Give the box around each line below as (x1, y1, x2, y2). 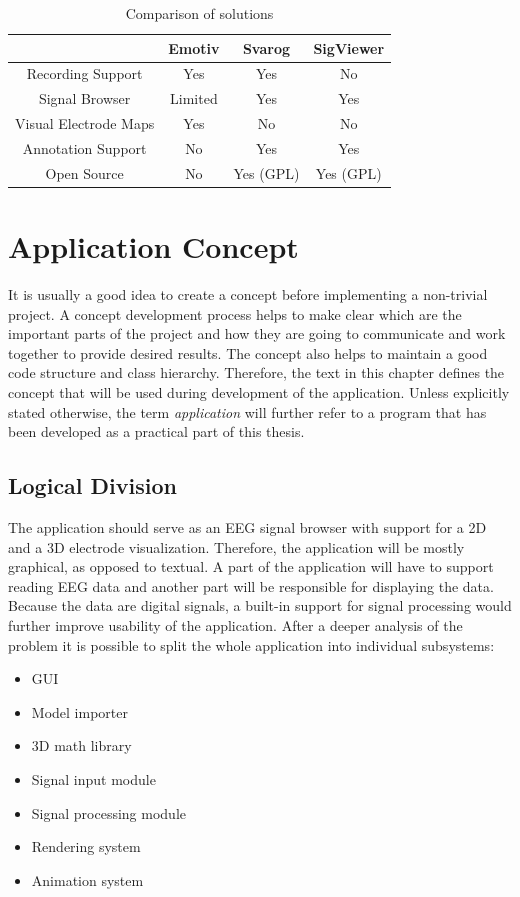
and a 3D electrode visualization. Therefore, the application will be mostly (8, 536, 465, 557)
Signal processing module (31, 802, 187, 823)
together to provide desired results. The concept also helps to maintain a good (8, 342, 488, 363)
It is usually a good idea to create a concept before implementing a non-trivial (8, 284, 488, 305)
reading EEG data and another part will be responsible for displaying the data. (8, 575, 494, 596)
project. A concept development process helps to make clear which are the (8, 303, 462, 324)
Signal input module (31, 768, 156, 789)
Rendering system (31, 836, 141, 857)
